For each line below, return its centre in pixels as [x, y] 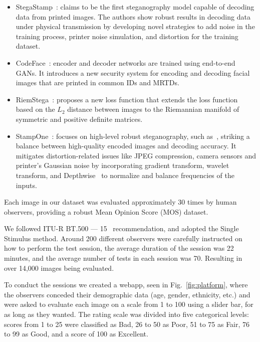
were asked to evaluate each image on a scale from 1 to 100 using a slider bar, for [129, 304]
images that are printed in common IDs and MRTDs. [97, 82]
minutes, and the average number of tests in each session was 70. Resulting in [123, 258]
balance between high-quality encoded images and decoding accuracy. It [126, 146]
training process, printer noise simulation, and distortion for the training [127, 36]
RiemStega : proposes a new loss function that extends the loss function [127, 99]
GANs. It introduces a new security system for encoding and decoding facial [133, 72]
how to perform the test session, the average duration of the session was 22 [119, 248]
